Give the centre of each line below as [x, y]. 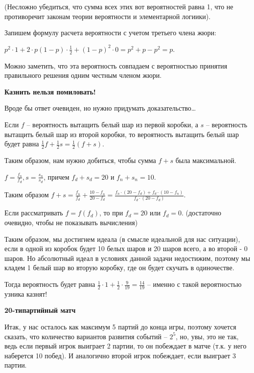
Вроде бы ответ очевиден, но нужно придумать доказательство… [100, 108]
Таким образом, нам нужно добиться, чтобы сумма [80, 160]
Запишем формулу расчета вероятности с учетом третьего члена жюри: [110, 33]
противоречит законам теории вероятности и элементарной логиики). [108, 16]
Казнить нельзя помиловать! [50, 91]
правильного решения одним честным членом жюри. [83, 75]
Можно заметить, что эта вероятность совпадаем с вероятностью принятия [116, 65]
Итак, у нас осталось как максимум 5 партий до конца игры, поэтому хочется [120, 327]
